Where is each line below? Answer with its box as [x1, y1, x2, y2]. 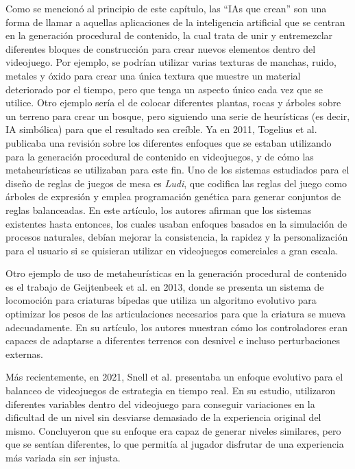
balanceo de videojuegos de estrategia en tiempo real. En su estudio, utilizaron [5, 383, 336, 398]
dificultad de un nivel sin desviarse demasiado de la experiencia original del [5, 410, 321, 424]
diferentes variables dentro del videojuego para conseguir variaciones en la [5, 396, 315, 411]
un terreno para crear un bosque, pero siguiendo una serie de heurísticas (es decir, [5, 108, 350, 123]
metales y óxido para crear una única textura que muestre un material [5, 68, 301, 82]
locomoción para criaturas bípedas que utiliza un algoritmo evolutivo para [5, 293, 317, 307]
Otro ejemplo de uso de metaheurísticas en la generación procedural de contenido [5, 266, 347, 280]
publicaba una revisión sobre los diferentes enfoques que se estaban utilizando [5, 135, 332, 149]
